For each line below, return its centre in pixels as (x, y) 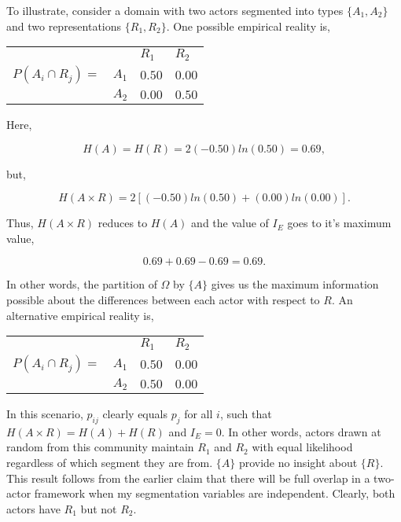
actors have (33, 508)
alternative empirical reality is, (80, 315)
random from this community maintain (100, 447)
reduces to (123, 223)
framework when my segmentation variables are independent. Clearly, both (215, 493)
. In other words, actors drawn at (301, 431)
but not (99, 508)
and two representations (64, 26)
